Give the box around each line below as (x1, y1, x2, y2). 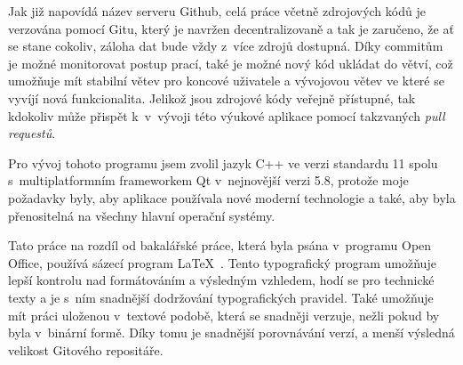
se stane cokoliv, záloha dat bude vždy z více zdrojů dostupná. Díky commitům (8, 36, 443, 55)
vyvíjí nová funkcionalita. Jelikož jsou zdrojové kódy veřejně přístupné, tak (8, 88, 416, 107)
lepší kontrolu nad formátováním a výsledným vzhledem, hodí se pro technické (8, 271, 435, 289)
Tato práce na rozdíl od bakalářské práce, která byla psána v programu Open (8, 236, 432, 255)
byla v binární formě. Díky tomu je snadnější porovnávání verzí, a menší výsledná (8, 323, 455, 342)
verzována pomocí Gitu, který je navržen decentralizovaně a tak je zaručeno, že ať (8, 19, 454, 37)
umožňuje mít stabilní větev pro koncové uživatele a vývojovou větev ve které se (8, 71, 444, 90)
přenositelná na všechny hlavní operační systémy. (8, 206, 275, 224)
